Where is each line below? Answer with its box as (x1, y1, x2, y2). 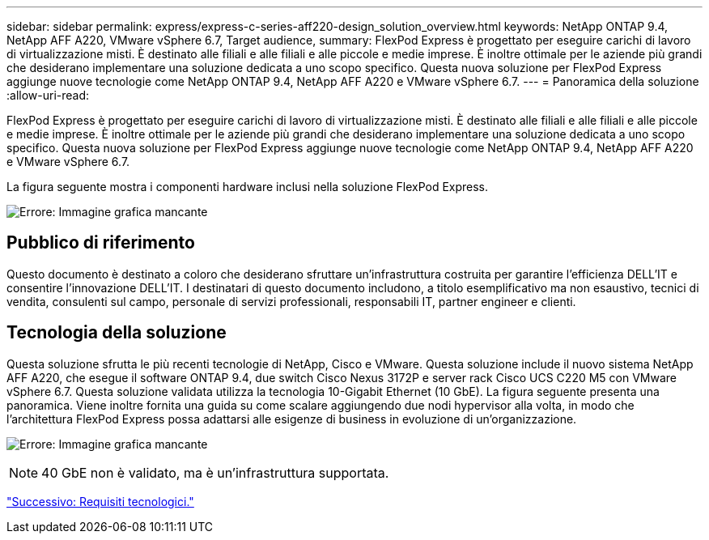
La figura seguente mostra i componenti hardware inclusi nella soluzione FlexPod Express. (6, 180, 489, 193)
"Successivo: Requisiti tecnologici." (6, 494, 194, 508)
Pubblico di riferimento (6, 232, 195, 253)
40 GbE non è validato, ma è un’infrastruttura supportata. (41, 464, 389, 481)
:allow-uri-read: (6, 88, 90, 102)
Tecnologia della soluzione (6, 322, 227, 343)
